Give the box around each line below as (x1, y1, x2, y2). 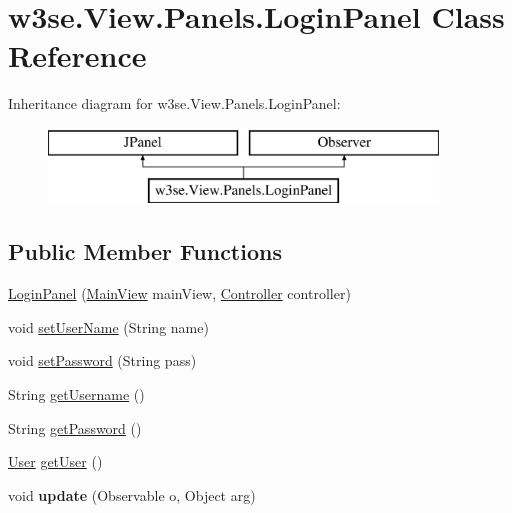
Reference (8, 35, 147, 76)
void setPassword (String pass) (8, 350, 197, 371)
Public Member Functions (8, 236, 282, 267)
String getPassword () (8, 417, 142, 438)
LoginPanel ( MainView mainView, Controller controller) (8, 283, 351, 304)
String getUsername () (8, 384, 145, 405)
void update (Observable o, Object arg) (8, 484, 256, 505)
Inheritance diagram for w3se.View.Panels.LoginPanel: (8, 93, 341, 114)
